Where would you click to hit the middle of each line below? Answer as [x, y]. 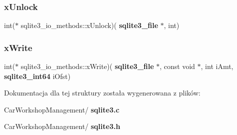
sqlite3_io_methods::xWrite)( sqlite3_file [87, 66]
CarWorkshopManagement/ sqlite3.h [62, 126]
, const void [177, 66]
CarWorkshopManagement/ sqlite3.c [62, 109]
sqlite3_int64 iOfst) [37, 76]
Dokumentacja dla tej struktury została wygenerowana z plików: [102, 93]
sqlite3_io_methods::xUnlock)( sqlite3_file [89, 25]
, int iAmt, [217, 66]
